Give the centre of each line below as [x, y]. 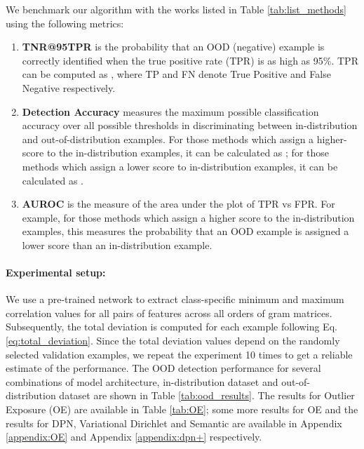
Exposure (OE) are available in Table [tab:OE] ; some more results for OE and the [182, 409]
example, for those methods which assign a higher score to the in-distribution [188, 217]
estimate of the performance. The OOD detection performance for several [163, 368]
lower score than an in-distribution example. [117, 244]
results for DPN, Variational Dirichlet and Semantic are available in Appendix [174, 423]
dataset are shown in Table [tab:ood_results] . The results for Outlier [207, 395]
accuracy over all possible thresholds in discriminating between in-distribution [190, 125]
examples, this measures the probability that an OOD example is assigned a [186, 231]
